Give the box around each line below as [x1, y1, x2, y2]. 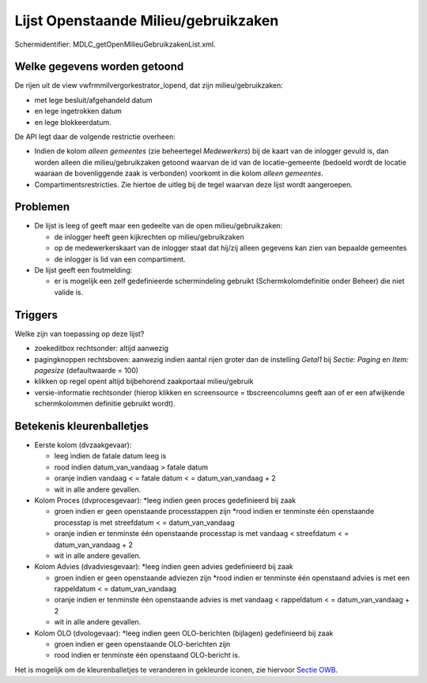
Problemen [14, 200, 70, 213]
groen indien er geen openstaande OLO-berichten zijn [54, 640, 231, 649]
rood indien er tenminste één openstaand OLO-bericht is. [54, 651, 240, 660]
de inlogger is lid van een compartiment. [54, 254, 186, 264]
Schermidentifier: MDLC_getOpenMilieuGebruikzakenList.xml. [14, 40, 216, 49]
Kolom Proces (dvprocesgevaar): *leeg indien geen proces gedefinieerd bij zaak [34, 495, 297, 505]
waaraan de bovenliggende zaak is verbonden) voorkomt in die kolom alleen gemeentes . [34, 168, 323, 178]
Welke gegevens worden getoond [14, 60, 184, 74]
